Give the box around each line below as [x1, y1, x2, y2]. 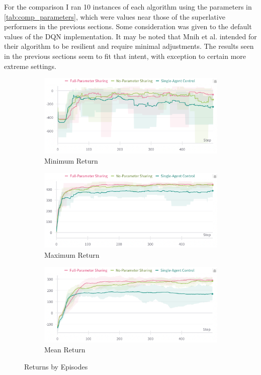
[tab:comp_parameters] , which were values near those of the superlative [4, 11, 225, 22]
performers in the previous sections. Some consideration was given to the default [4, 21, 252, 32]
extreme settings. [4, 60, 57, 71]
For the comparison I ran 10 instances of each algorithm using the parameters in [4, 2, 252, 12]
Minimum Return [44, 156, 98, 166]
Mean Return [44, 344, 85, 355]
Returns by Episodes [24, 361, 88, 371]
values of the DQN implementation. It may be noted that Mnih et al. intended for [4, 31, 257, 41]
